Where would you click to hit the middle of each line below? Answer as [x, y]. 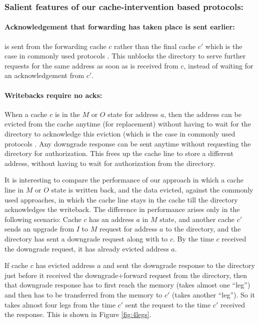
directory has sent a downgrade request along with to [86, 238]
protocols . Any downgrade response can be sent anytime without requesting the [128, 143]
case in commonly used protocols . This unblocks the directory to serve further [125, 56]
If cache [16, 265]
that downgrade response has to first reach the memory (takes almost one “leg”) [127, 285]
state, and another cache [197, 219]
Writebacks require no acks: [53, 95]
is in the [67, 114]
